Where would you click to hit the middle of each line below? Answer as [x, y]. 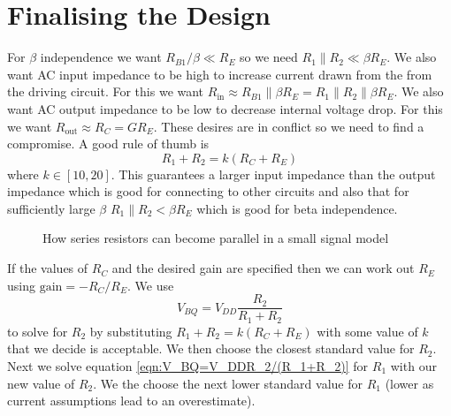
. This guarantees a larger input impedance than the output [273, 174]
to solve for [38, 331]
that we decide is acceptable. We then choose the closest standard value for [211, 348]
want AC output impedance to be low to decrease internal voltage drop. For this [225, 108]
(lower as [409, 383]
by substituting [131, 331]
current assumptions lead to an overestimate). [131, 401]
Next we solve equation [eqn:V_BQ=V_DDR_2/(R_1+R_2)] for [188, 365]
